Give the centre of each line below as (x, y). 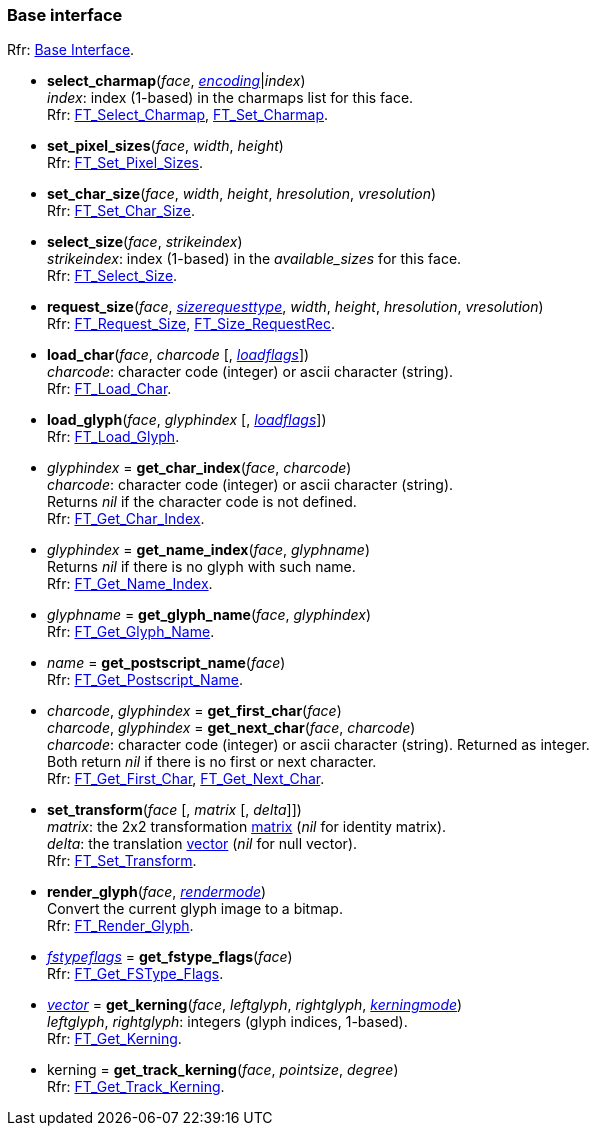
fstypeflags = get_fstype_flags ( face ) (170, 957)
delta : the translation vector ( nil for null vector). (202, 844)
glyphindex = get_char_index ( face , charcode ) (199, 468)
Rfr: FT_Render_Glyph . (120, 926)
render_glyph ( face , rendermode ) (157, 892)
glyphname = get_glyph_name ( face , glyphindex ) (209, 615)
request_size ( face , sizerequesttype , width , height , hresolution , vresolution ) (295, 307)
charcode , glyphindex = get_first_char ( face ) (194, 711)
